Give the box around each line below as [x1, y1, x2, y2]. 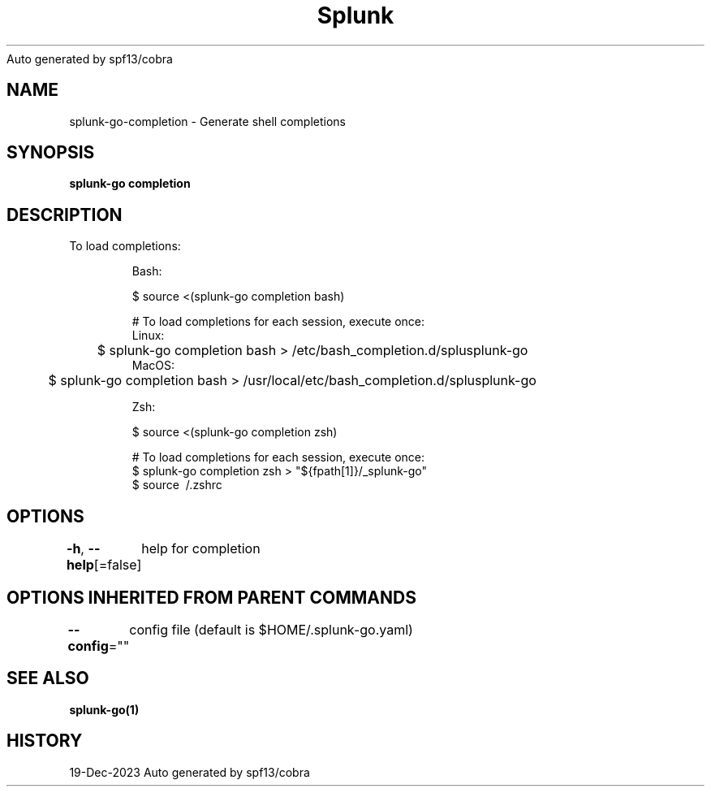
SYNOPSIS [6, 142, 95, 163]
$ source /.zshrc [131, 478, 222, 492]
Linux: [131, 328, 165, 343]
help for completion [141, 540, 261, 557]
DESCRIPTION [6, 204, 123, 225]
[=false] [93, 557, 142, 574]
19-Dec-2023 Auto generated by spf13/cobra [69, 765, 310, 779]
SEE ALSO [6, 668, 89, 689]
